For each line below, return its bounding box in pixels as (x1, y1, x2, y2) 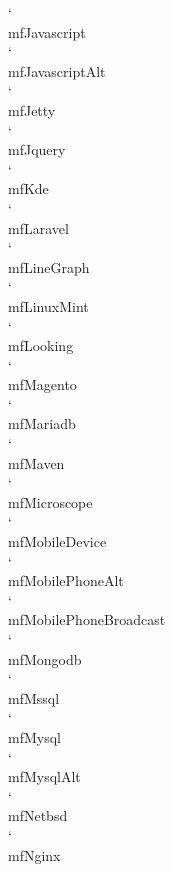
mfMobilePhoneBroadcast (8, 609, 166, 630)
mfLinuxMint (8, 295, 89, 316)
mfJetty (8, 99, 56, 120)
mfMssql (8, 687, 60, 708)
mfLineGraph (8, 256, 90, 277)
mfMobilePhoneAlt (8, 570, 124, 591)
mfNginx (8, 844, 61, 865)
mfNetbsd (8, 805, 68, 826)
